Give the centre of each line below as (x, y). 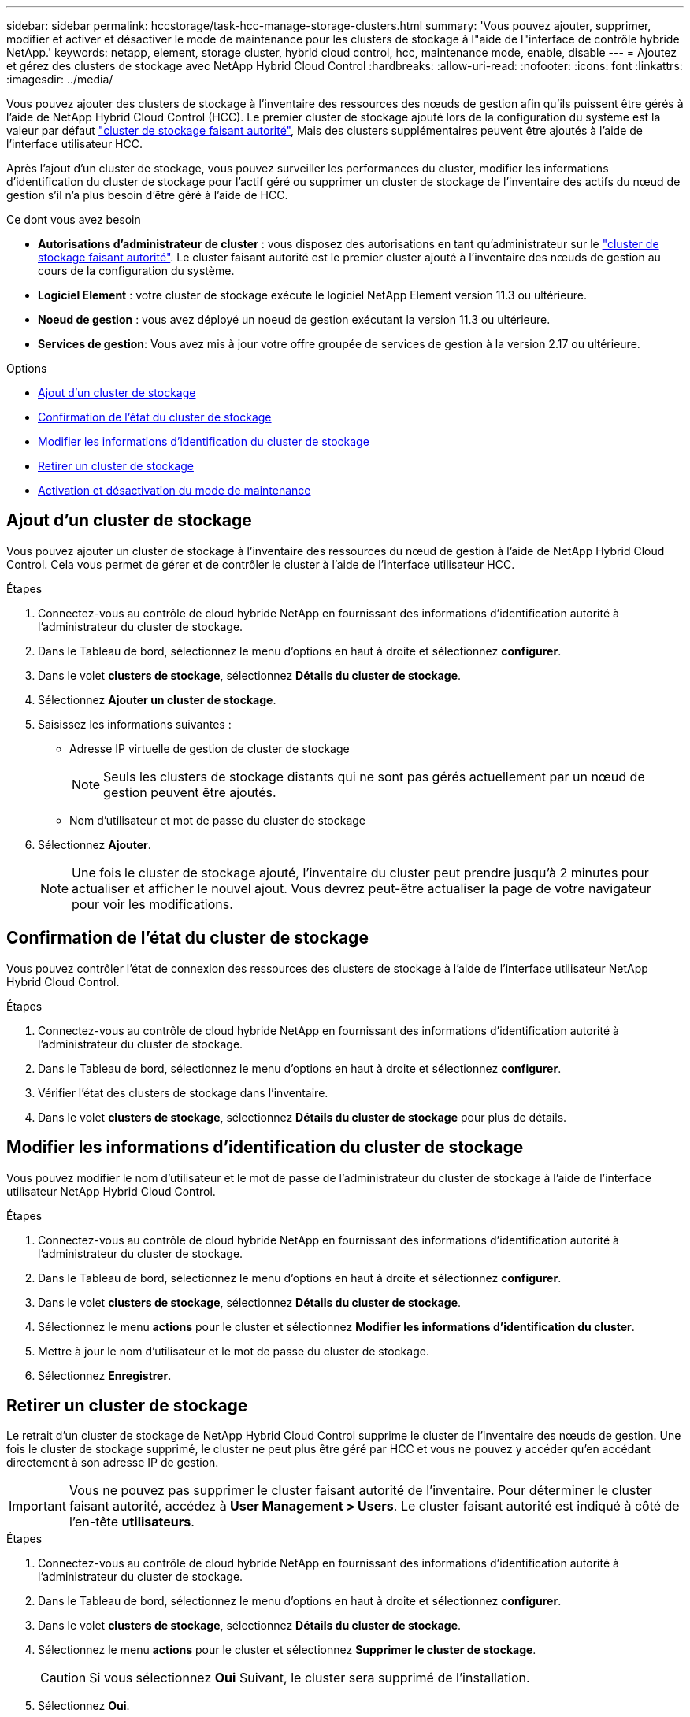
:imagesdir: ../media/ (60, 79)
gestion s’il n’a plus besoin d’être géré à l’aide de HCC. (147, 195)
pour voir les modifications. (152, 904)
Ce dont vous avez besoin (74, 219)
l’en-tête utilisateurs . (132, 1522)
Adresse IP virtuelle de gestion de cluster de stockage (210, 748)
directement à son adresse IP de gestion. (113, 1463)
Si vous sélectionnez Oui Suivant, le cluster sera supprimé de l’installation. (310, 1678)
